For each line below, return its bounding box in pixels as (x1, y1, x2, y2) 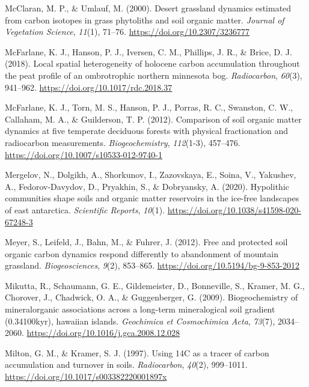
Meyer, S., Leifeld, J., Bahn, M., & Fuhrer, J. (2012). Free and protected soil (5, 236, 288, 248)
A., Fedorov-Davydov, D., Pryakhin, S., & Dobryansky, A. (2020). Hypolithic (5, 180, 289, 192)
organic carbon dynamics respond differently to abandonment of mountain (5, 247, 278, 260)
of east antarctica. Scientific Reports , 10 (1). (5, 203, 165, 216)
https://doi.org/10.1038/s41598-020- (167, 203, 302, 216)
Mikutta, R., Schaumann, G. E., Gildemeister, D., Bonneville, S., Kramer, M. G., (5, 279, 305, 291)
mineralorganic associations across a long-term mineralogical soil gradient (5, 303, 275, 315)
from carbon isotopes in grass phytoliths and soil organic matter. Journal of (5, 13, 284, 26)
